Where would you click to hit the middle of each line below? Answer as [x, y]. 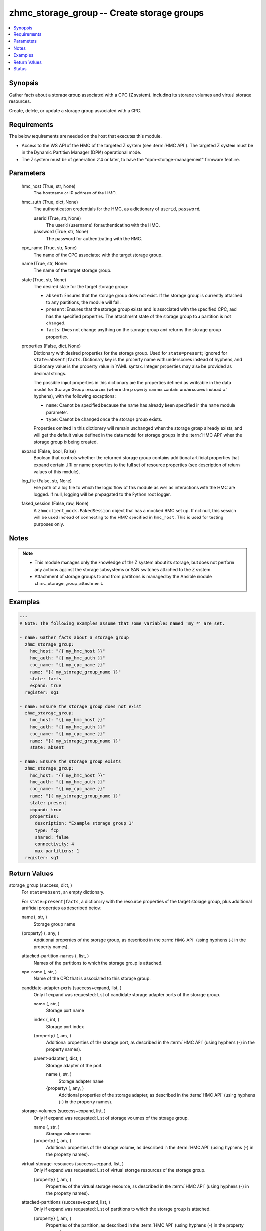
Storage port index [65, 1026]
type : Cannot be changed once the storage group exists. [104, 419]
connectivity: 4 [55, 844]
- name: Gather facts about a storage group [74, 637]
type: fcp [47, 830]
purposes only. [49, 524]
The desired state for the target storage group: [81, 287]
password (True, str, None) [61, 232]
